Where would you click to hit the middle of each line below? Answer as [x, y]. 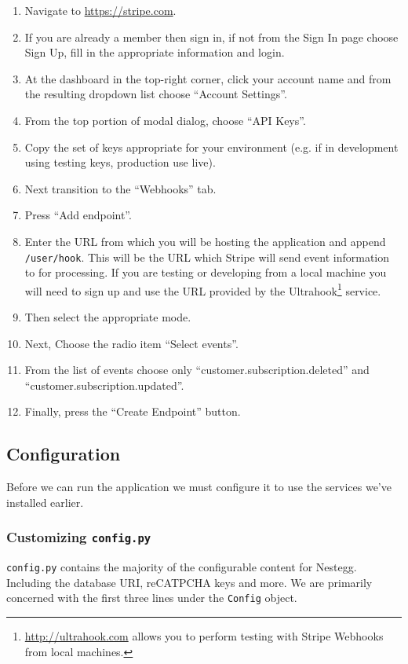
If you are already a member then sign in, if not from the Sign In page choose [211, 37]
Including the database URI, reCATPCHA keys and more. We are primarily [189, 582]
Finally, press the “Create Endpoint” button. [133, 411]
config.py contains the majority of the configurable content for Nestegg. [182, 567]
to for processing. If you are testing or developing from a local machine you [206, 272]
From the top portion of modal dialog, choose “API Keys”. [165, 120]
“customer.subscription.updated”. [104, 385]
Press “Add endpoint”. [78, 215]
